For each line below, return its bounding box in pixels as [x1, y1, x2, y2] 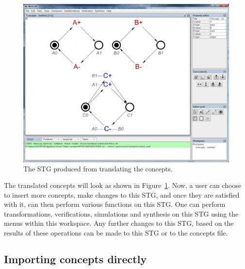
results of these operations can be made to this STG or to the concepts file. [4, 228, 228, 238]
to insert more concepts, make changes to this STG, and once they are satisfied [4, 189, 240, 200]
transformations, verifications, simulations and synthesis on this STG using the [4, 208, 239, 219]
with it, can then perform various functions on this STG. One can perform [4, 199, 226, 209]
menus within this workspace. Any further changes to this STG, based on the [4, 218, 234, 228]
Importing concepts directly [4, 252, 147, 266]
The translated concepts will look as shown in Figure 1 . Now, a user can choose [4, 180, 242, 190]
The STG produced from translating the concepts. [23, 164, 173, 174]
